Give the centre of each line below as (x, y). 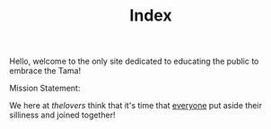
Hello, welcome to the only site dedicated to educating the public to (134, 61)
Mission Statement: (45, 88)
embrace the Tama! (45, 71)
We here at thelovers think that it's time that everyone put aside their (136, 106)
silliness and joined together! (62, 115)
